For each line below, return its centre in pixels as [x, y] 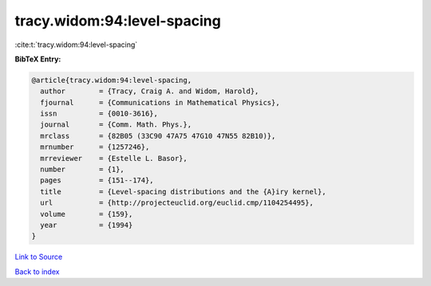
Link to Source [39, 257]
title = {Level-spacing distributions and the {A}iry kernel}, [183, 192]
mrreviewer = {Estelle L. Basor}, [114, 158]
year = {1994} [87, 225]
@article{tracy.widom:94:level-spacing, [111, 80]
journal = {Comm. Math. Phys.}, [116, 125]
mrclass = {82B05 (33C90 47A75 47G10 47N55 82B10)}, [158, 136]
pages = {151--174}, [97, 180]
